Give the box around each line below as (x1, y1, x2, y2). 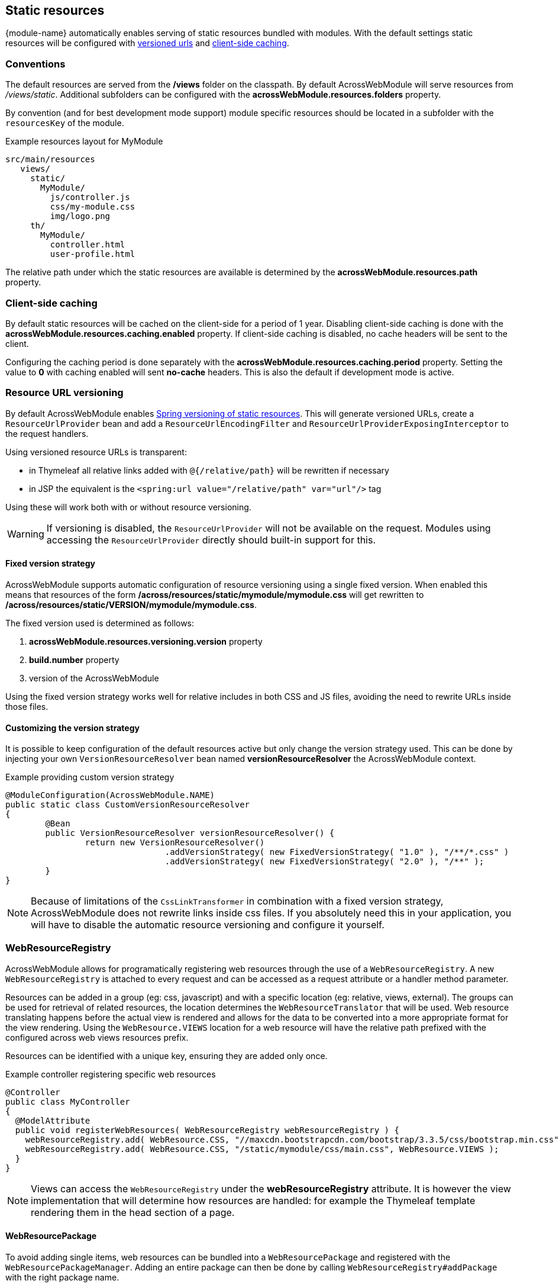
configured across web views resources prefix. (5, 1032, 189, 1043)
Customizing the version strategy (5, 722, 140, 733)
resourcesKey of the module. (5, 118, 124, 128)
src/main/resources (5, 155, 95, 165)
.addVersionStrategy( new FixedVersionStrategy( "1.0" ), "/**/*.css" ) (164, 847, 509, 857)
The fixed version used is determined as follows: (5, 617, 195, 628)
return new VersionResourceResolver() (85, 838, 265, 848)
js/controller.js (50, 192, 130, 202)
